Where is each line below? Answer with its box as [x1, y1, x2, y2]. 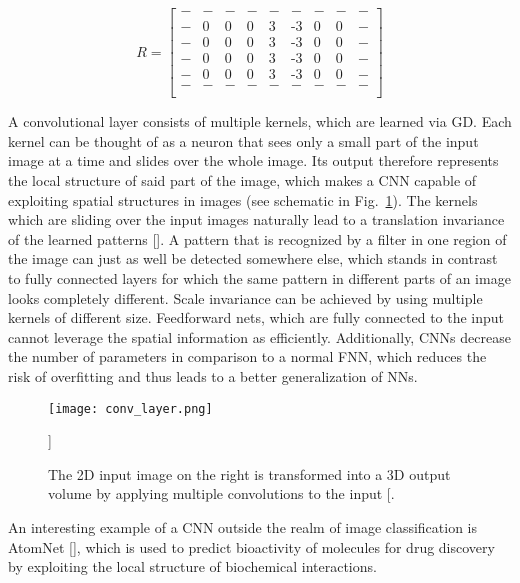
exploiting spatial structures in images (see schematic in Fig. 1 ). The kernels [8, 189, 478, 210]
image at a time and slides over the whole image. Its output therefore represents [8, 150, 499, 171]
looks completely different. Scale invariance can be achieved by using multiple [8, 287, 483, 308]
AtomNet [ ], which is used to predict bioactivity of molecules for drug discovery [8, 536, 495, 557]
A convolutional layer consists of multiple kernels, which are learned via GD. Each [8, 111, 512, 132]
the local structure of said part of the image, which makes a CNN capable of [8, 170, 477, 190]
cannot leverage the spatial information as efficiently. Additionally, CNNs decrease [8, 326, 511, 347]
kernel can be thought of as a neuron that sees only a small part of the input [8, 130, 479, 151]
